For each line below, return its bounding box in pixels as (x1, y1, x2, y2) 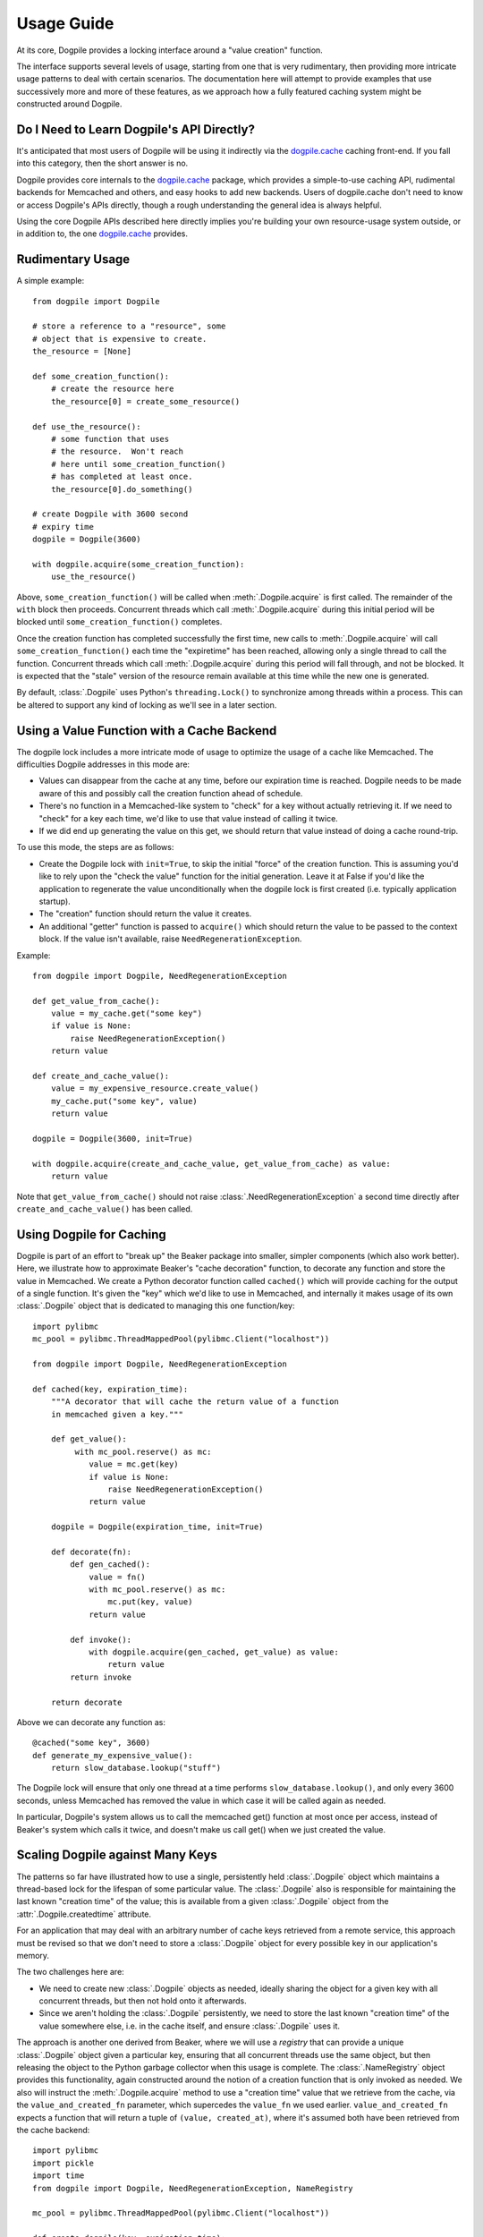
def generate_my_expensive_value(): (32, 1750, 193, 1760)
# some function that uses (50, 434, 170, 444)
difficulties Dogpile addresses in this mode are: (16, 759, 191, 770)
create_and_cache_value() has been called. (16, 1204, 193, 1214)
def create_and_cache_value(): (32, 1071, 170, 1082)
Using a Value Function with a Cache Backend (16, 723, 277, 738)
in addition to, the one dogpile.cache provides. (16, 228, 188, 239)
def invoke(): (70, 1634, 132, 1645)
